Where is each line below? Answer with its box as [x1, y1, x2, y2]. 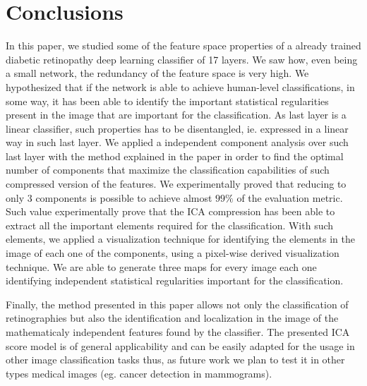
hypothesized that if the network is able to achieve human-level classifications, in [6, 79, 355, 94]
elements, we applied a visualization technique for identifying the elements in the [6, 231, 355, 246]
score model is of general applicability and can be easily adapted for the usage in [6, 338, 355, 353]
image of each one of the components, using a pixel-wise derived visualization [6, 246, 339, 260]
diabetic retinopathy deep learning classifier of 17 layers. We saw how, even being [6, 52, 358, 66]
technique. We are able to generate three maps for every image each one [6, 259, 317, 274]
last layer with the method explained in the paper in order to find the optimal [6, 148, 344, 163]
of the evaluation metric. [236, 190, 343, 205]
